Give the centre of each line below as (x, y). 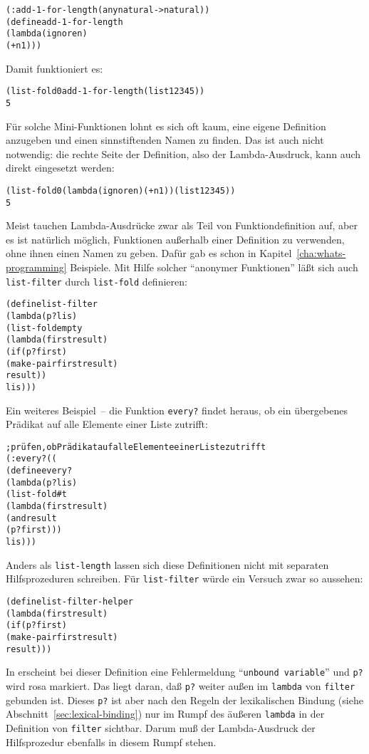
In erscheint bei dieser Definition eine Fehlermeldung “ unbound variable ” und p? (184, 672)
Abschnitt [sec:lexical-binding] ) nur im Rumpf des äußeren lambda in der (165, 714)
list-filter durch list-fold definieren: (97, 281)
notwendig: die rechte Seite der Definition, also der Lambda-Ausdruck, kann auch (183, 153)
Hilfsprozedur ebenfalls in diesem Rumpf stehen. (111, 742)
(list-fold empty (44, 328)
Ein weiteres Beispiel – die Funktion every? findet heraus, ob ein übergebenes (177, 410)
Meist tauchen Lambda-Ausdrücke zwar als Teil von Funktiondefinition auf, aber (182, 225)
